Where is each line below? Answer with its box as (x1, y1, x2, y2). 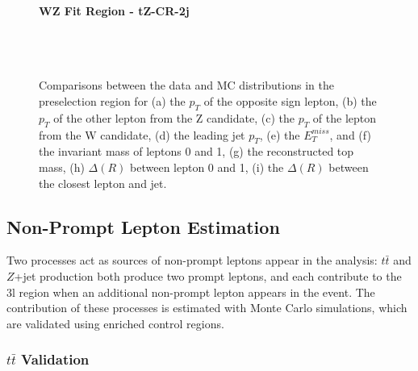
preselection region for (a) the (39, 92, 186, 109)
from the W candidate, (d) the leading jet (39, 126, 245, 143)
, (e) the (259, 126, 300, 143)
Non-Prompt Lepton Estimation (6, 214, 280, 239)
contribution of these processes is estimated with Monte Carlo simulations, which (6, 299, 408, 316)
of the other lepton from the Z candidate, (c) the (53, 109, 295, 126)
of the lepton (312, 109, 377, 126)
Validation (21, 349, 90, 369)
